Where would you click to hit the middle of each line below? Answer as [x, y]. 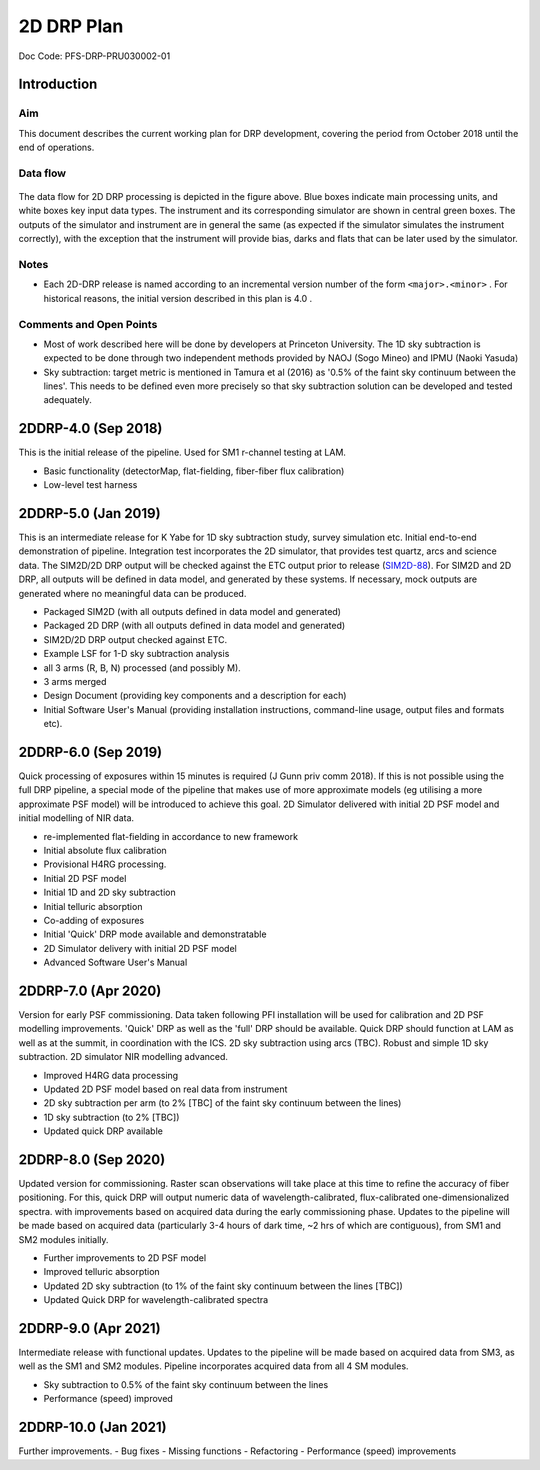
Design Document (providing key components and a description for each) [195, 696]
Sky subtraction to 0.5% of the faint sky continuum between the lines [186, 1384]
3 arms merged [75, 681]
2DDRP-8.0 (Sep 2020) [92, 1159]
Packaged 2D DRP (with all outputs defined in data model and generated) [194, 626]
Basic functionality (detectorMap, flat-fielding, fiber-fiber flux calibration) [194, 471]
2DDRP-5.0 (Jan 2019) [89, 513]
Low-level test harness [90, 485]
